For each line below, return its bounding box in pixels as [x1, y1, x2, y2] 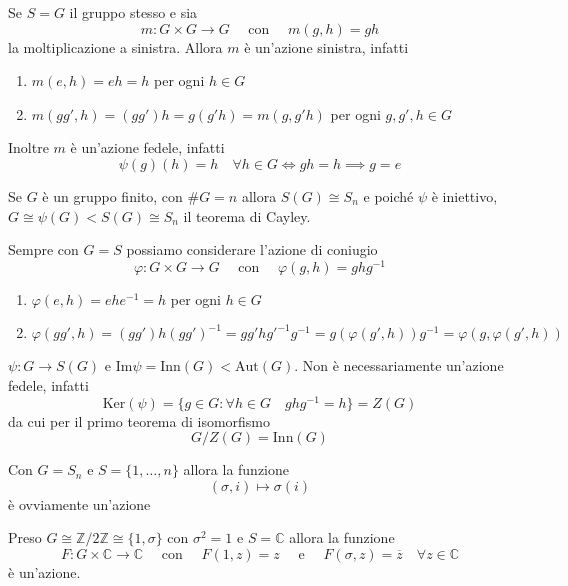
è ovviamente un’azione [8, 493, 151, 514]
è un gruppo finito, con [42, 185, 183, 206]
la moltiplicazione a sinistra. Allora [8, 36, 223, 57]
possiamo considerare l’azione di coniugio [126, 239, 378, 260]
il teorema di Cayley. [183, 205, 311, 226]
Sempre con [8, 239, 79, 260]
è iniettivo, [431, 185, 498, 206]
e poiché [363, 185, 414, 206]
